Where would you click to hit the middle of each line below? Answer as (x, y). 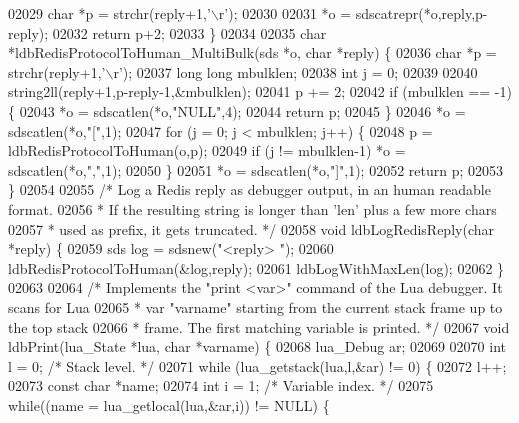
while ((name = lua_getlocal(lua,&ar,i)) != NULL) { (169, 404)
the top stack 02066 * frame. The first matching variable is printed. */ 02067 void (259, 326)
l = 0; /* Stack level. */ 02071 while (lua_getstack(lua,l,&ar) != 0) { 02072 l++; (257, 365)
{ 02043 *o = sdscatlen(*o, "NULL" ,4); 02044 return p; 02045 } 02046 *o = (237, 110)
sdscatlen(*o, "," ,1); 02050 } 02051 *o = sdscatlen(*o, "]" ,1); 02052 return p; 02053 (256, 169)
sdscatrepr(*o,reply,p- (421, 13)
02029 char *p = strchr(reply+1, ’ (109, 13)
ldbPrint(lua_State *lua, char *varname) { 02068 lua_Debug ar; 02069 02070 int (257, 346)
